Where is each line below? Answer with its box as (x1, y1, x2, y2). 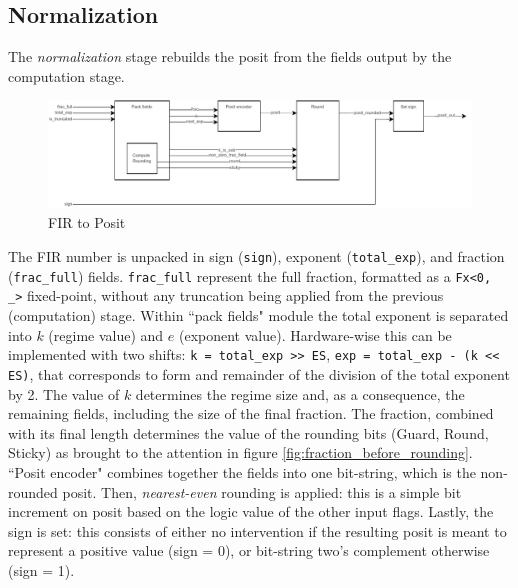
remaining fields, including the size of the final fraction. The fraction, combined (8, 403, 494, 424)
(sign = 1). (8, 559, 75, 580)
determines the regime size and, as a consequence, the (135, 383, 465, 404)
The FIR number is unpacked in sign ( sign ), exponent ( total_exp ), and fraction (8, 246, 505, 267)
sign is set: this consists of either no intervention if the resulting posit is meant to (8, 520, 507, 541)
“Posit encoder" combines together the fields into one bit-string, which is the (8, 461, 476, 482)
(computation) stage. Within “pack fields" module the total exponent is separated (8, 305, 509, 326)
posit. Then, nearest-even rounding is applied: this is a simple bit (62, 481, 462, 502)
